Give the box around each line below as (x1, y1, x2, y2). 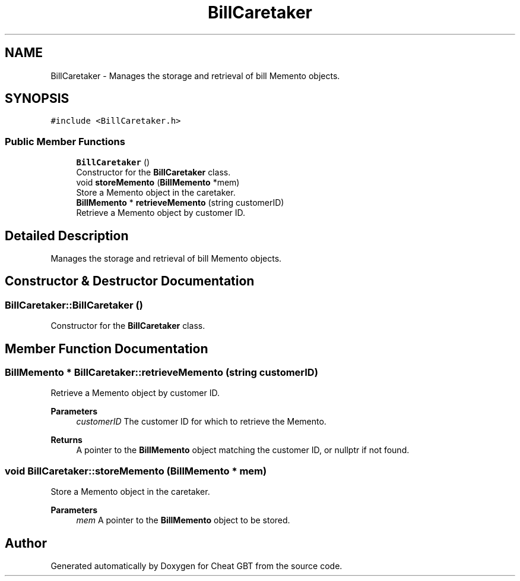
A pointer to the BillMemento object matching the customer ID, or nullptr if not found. (76, 445, 410, 456)
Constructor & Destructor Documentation (5, 274, 255, 289)
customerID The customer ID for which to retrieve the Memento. (76, 416, 326, 427)
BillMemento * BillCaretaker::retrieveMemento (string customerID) (5, 366, 318, 379)
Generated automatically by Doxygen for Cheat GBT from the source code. (50, 561, 343, 571)
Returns (50, 435, 83, 445)
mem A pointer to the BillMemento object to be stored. (76, 515, 290, 526)
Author (5, 535, 47, 551)
